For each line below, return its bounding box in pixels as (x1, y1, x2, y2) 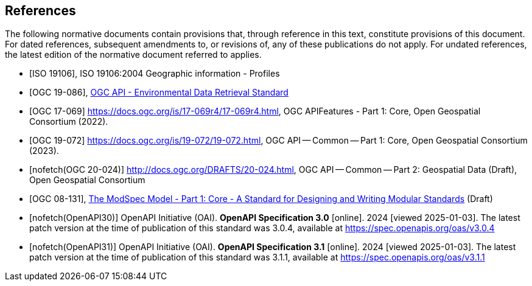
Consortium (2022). (29, 116, 108, 127)
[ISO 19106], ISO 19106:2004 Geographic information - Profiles (29, 68, 280, 79)
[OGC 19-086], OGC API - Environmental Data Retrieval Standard (29, 87, 289, 98)
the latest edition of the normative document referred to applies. (5, 49, 262, 60)
